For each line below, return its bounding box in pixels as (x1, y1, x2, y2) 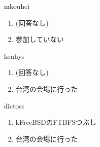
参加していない (15, 34, 64, 44)
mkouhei (4, 1, 30, 11)
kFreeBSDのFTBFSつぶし (15, 117, 97, 127)
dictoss (4, 100, 25, 110)
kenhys (4, 50, 25, 61)
